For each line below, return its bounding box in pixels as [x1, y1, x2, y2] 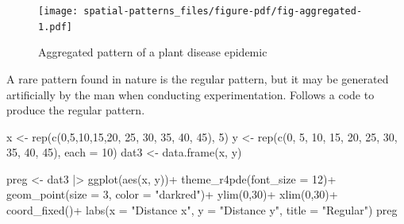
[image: [38, 6, 79, 17]
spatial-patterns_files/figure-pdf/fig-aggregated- [83, 6, 363, 17]
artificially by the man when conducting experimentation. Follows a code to [6, 86, 375, 102]
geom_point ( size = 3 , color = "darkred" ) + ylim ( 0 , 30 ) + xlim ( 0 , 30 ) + [6, 186, 338, 203]
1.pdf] [38, 21, 72, 33]
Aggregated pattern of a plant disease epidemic [38, 44, 267, 60]
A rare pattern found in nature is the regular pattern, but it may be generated [6, 70, 389, 87]
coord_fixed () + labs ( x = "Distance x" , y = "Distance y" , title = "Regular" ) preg [6, 202, 398, 218]
